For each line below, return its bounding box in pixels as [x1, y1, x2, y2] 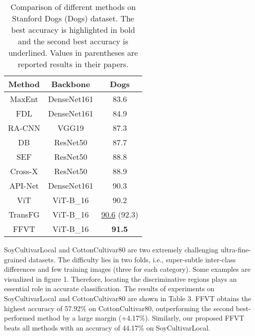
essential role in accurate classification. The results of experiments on [4, 283, 215, 294]
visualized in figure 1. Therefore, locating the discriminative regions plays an [4, 273, 237, 284]
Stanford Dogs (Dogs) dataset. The [12, 12, 134, 24]
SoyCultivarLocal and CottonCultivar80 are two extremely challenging [4, 244, 219, 254]
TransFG [8, 209, 40, 220]
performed [4, 313, 35, 323]
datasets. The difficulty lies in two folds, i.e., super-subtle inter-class [28, 254, 236, 264]
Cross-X [10, 165, 38, 177]
